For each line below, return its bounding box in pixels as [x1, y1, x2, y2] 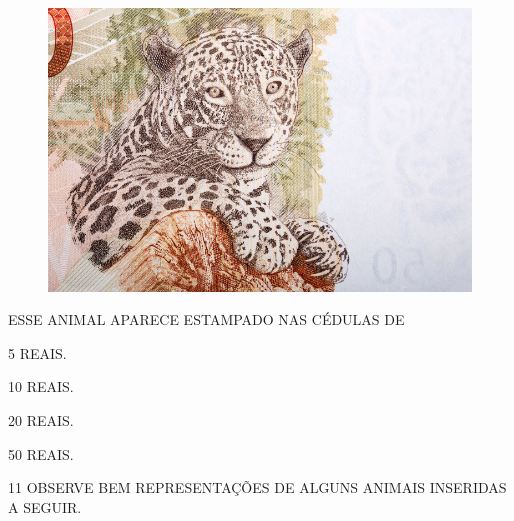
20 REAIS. [8, 409, 74, 430]
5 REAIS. [8, 342, 67, 363]
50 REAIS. [8, 443, 74, 464]
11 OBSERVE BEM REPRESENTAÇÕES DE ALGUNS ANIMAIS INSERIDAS [8, 477, 507, 498]
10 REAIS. [8, 376, 74, 397]
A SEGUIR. [8, 496, 82, 517]
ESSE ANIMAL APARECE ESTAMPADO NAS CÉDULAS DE [8, 309, 405, 330]
